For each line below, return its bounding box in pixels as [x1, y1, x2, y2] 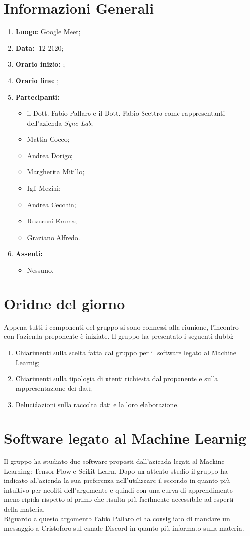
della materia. [4, 504, 45, 514]
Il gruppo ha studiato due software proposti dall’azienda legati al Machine [4, 456, 225, 466]
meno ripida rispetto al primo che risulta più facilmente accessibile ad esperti [4, 494, 234, 504]
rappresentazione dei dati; [15, 383, 92, 393]
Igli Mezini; [27, 183, 61, 193]
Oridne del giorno [4, 293, 125, 313]
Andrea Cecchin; [27, 199, 76, 209]
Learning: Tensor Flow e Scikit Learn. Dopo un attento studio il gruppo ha [4, 465, 228, 476]
